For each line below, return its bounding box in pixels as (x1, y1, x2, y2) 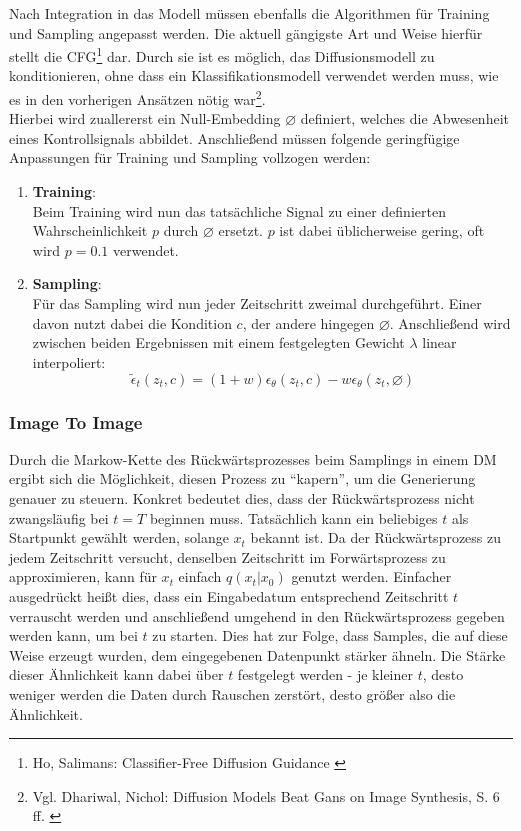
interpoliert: (32, 351, 106, 372)
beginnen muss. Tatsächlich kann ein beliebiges (149, 507, 438, 528)
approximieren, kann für (9, 566, 157, 587)
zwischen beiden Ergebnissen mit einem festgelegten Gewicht (32, 332, 405, 353)
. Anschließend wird (389, 312, 511, 333)
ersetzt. (218, 220, 263, 241)
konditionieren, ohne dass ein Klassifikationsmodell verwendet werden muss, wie (9, 65, 499, 86)
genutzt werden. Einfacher (291, 566, 452, 587)
